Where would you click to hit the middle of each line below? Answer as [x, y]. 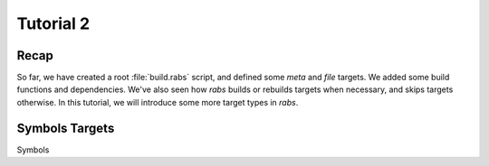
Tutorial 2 [53, 23]
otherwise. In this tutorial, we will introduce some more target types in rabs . [158, 102]
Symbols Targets [66, 128]
